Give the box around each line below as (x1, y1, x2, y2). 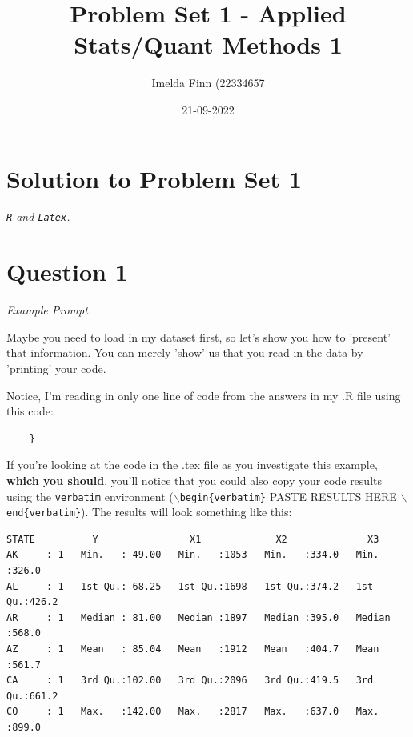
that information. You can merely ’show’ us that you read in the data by (6, 344, 363, 361)
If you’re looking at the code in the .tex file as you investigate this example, (6, 456, 378, 473)
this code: (6, 403, 54, 419)
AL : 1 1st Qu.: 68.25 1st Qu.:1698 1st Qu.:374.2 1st (6, 580, 374, 592)
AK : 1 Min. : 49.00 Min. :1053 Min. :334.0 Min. (6, 549, 379, 561)
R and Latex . (6, 208, 70, 225)
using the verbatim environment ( (6, 487, 174, 504)
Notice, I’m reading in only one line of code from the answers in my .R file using (6, 387, 401, 403)
